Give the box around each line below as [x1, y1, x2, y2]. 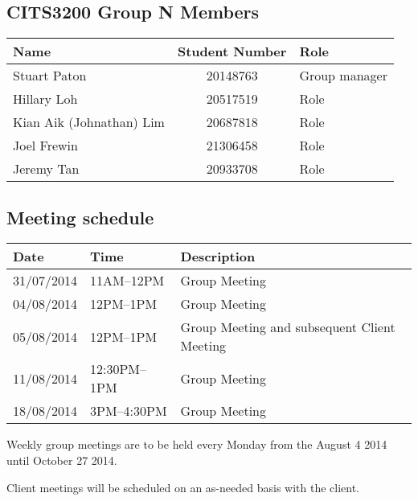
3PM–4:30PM [90, 401, 167, 421]
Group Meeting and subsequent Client [180, 318, 395, 337]
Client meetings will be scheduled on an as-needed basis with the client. [6, 478, 360, 495]
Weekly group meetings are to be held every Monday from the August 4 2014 [6, 436, 387, 453]
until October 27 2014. [6, 452, 117, 468]
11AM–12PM [90, 271, 165, 290]
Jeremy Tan [13, 159, 80, 179]
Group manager [299, 66, 387, 85]
